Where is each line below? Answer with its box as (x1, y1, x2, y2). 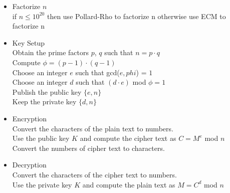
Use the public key (12, 133, 70, 143)
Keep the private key (12, 96, 77, 107)
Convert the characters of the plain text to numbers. (12, 123, 173, 133)
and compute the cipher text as (80, 133, 176, 143)
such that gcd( (75, 67, 120, 77)
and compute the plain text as (82, 179, 175, 189)
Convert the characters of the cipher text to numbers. (12, 169, 177, 179)
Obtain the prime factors (12, 47, 89, 58)
